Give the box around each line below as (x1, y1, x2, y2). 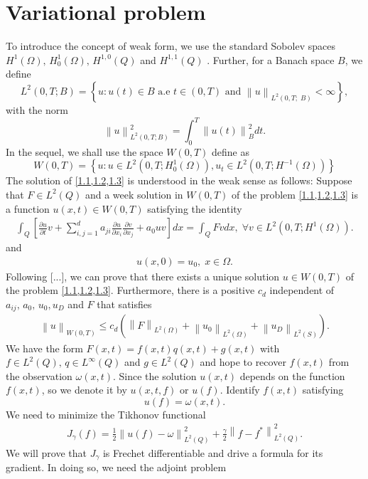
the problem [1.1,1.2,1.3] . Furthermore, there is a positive (6, 283, 255, 298)
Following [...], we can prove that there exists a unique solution (6, 268, 280, 283)
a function (6, 201, 50, 216)
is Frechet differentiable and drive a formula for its (102, 445, 323, 460)
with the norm (6, 102, 68, 117)
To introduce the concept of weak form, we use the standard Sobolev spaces (6, 38, 335, 53)
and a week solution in (85, 186, 183, 201)
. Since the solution (113, 368, 197, 383)
